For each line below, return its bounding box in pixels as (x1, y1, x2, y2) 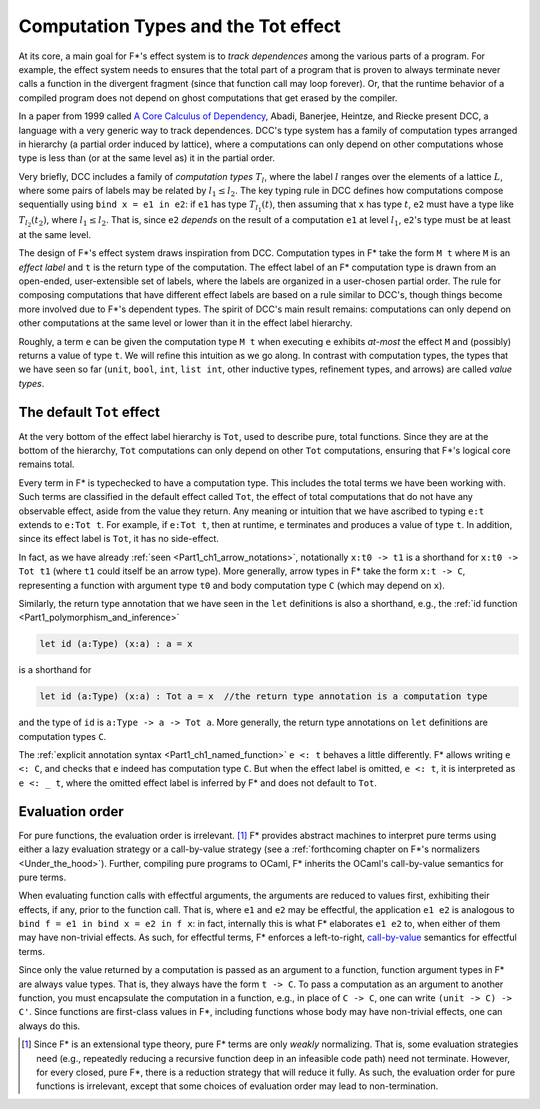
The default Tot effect (18, 403, 160, 420)
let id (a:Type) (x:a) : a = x (39, 638, 194, 650)
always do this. (18, 1020, 81, 1032)
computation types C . (18, 730, 107, 742)
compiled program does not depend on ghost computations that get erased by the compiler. (18, 91, 398, 104)
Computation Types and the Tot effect (18, 15, 341, 37)
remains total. (18, 458, 75, 470)
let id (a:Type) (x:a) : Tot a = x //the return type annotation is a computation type (39, 691, 489, 702)
